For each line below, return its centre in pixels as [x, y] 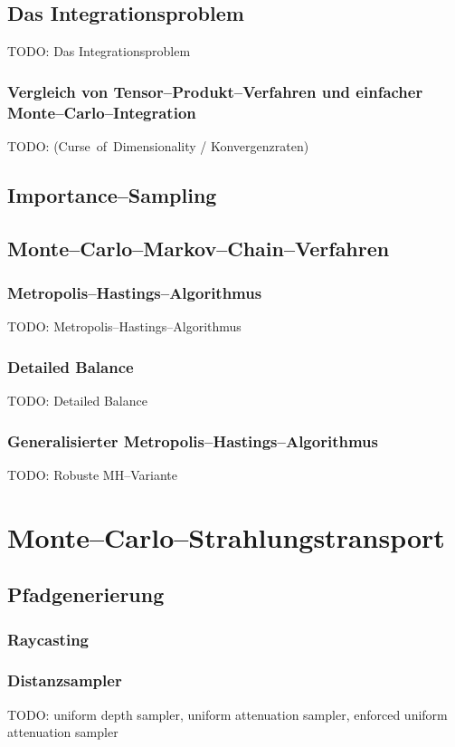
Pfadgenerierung [86, 594]
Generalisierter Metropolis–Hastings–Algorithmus [193, 441]
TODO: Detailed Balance [77, 401]
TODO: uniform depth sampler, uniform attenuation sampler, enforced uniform [227, 714]
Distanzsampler [65, 680]
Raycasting [48, 639]
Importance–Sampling [112, 194]
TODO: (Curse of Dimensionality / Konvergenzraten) [158, 145]
